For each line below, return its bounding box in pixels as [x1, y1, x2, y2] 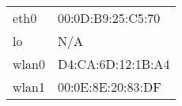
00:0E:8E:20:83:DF [57, 78, 161, 96]
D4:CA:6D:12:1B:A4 [57, 55, 170, 73]
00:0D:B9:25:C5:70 [57, 9, 161, 27]
